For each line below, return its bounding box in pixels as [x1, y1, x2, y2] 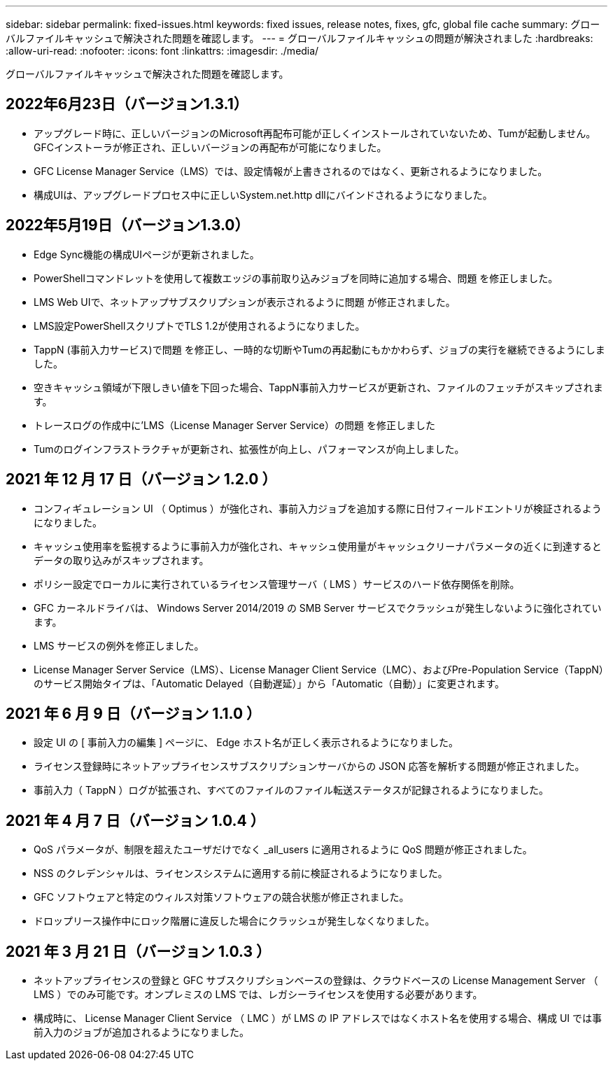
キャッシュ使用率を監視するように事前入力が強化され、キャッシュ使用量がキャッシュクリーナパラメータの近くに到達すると [34, 540, 602, 552]
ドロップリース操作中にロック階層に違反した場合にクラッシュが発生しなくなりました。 [34, 915, 435, 927]
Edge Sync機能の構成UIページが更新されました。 [34, 248, 260, 260]
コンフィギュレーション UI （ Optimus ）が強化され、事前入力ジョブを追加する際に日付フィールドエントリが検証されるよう [34, 502, 602, 514]
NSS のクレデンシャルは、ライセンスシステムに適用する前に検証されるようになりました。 [34, 867, 448, 880]
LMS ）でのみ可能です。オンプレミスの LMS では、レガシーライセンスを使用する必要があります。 [34, 988, 483, 1001]
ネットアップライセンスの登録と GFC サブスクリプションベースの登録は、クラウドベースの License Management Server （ [34, 974, 598, 987]
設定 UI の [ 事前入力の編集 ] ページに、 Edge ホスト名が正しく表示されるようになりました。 [34, 736, 458, 749]
